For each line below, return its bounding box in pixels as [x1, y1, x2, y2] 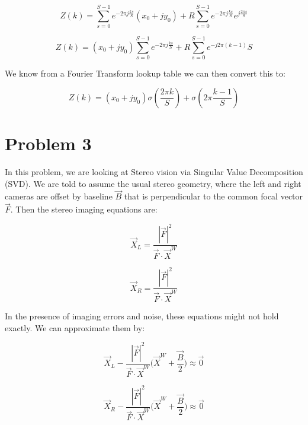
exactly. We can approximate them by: [5, 321, 145, 334]
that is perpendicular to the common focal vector [124, 190, 303, 202]
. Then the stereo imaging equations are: [10, 203, 158, 215]
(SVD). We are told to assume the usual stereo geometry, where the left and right [5, 177, 301, 189]
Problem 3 [5, 131, 92, 156]
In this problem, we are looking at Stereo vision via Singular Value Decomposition [5, 165, 303, 177]
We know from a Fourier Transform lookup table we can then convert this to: [5, 67, 285, 80]
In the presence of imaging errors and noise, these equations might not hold [5, 309, 279, 322]
